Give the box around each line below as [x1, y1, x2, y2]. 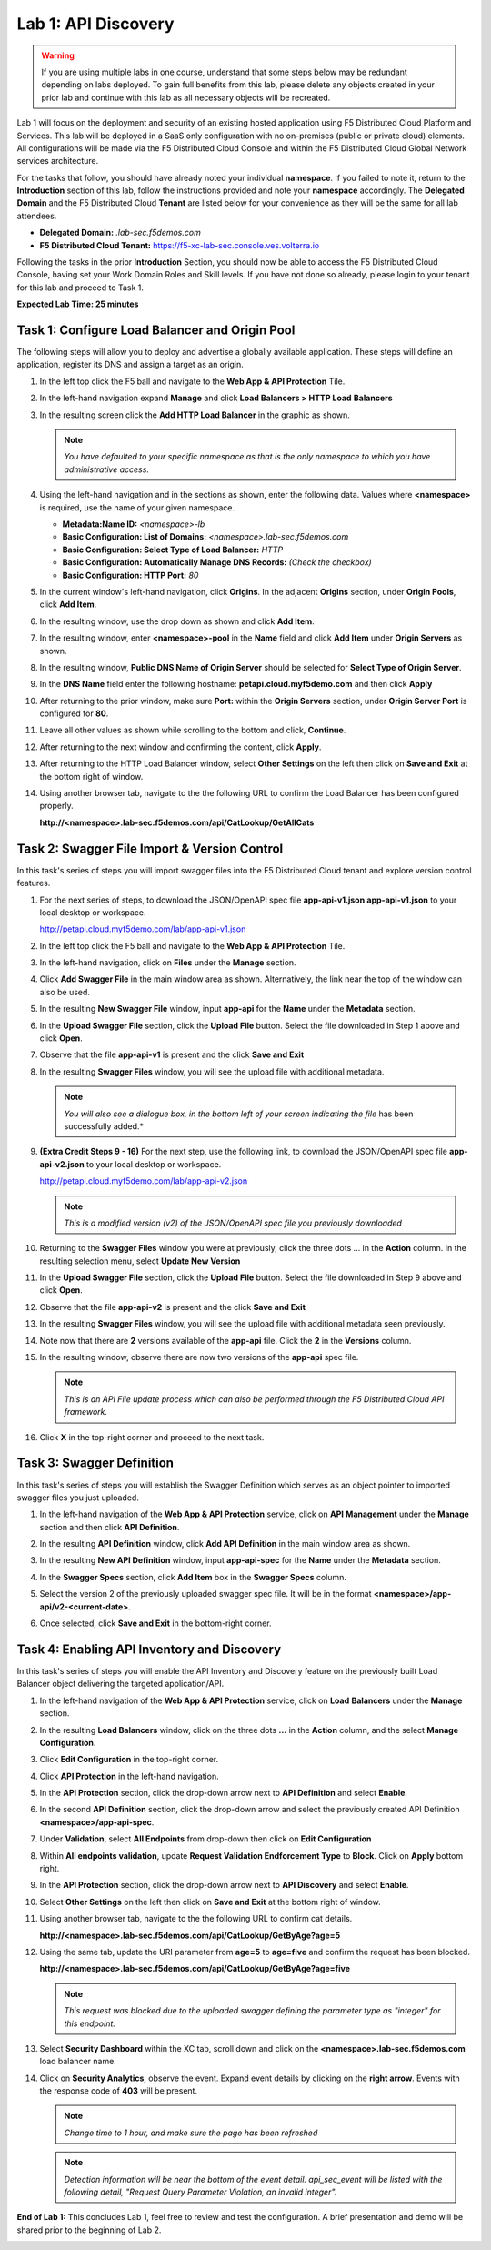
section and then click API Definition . [39, 1521, 180, 1532]
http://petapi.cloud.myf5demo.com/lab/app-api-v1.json [39, 923, 246, 934]
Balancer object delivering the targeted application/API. [16, 1679, 225, 1690]
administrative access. [64, 464, 150, 475]
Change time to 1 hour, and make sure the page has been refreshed [64, 2127, 318, 2138]
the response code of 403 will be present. [39, 2085, 198, 2096]
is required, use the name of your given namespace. [39, 501, 235, 513]
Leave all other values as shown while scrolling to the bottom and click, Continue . [39, 724, 346, 736]
